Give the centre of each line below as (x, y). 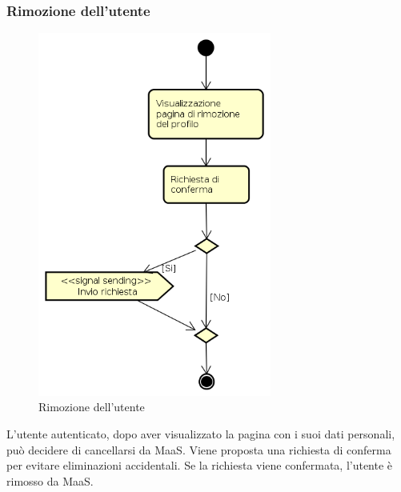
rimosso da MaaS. (50, 480)
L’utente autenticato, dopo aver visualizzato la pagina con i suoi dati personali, (201, 433)
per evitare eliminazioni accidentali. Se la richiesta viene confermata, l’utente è (200, 465)
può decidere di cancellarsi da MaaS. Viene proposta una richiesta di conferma (199, 449)
